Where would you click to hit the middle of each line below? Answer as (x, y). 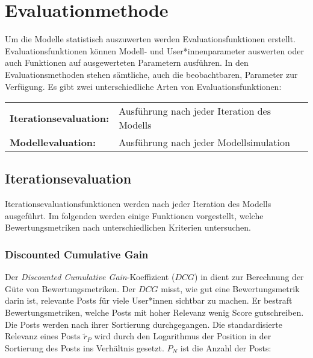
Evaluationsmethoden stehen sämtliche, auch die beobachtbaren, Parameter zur (151, 74)
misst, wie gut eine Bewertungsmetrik (230, 288)
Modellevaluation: (53, 142)
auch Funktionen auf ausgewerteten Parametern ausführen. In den (127, 62)
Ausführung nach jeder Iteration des (195, 111)
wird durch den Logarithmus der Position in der (183, 336)
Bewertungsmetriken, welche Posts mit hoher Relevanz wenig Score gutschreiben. (154, 312)
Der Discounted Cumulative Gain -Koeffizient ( (90, 277)
